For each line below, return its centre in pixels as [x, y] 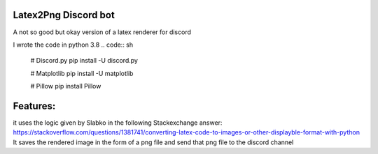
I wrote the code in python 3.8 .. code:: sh [73, 45]
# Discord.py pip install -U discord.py [84, 61]
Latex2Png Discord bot [64, 15]
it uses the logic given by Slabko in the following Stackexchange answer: [118, 123]
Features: [34, 106]
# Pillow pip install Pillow [66, 86]
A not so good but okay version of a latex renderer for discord [102, 32]
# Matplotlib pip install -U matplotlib [82, 73]
